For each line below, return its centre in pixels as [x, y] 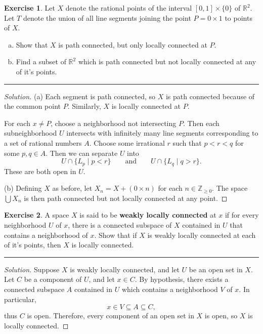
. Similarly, [84, 106]
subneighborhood [31, 133]
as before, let [72, 188]
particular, [20, 299]
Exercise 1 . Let [30, 8]
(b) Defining [23, 188]
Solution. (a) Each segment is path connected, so [80, 96]
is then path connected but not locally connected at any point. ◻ [126, 198]
